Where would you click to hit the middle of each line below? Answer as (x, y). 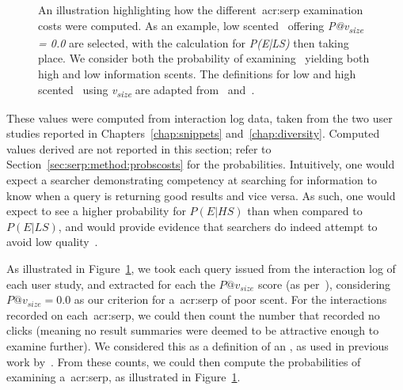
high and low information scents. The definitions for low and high (197, 73)
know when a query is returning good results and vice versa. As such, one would (201, 195)
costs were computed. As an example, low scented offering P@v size (201, 26)
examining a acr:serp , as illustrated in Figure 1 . (124, 377)
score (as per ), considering (324, 284)
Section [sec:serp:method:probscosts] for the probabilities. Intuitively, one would (201, 164)
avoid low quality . (52, 242)
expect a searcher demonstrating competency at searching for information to (192, 180)
